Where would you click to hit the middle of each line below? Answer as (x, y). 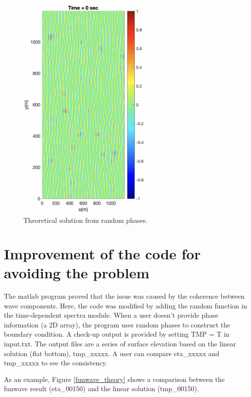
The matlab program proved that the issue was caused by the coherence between (124, 296)
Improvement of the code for (102, 253)
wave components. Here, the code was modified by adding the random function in (125, 305)
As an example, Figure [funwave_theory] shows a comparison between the (114, 379)
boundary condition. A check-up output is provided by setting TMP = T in (117, 334)
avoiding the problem (77, 273)
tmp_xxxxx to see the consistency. (56, 363)
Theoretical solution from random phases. (86, 220)
